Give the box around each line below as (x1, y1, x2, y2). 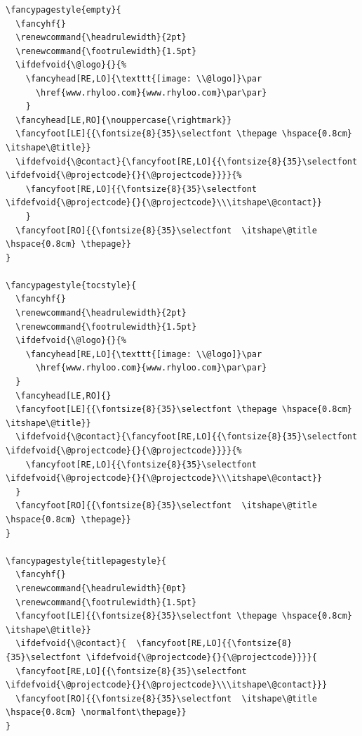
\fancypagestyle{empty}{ (6, 5, 121, 15)
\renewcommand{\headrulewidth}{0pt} (15, 583, 187, 593)
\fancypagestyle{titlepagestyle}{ (6, 555, 167, 566)
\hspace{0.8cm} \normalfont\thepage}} (6, 707, 187, 718)
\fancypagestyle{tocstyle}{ (6, 280, 137, 290)
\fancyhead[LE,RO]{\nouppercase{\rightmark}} (15, 115, 232, 125)
